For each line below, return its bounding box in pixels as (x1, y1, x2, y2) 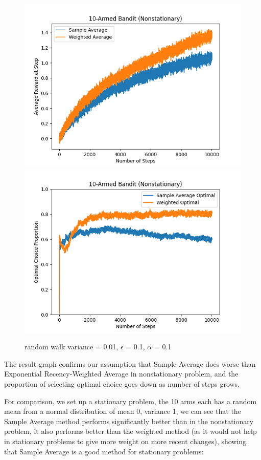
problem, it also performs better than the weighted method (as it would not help (4, 426, 257, 436)
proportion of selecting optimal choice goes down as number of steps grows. (4, 378, 240, 389)
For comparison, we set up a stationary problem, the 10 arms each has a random (4, 395, 257, 406)
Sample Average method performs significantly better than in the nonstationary (4, 415, 254, 426)
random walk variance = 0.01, (25, 341, 118, 352)
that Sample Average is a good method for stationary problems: (4, 446, 204, 456)
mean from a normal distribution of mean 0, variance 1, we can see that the (4, 406, 241, 416)
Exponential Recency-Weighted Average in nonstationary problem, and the (4, 368, 239, 379)
